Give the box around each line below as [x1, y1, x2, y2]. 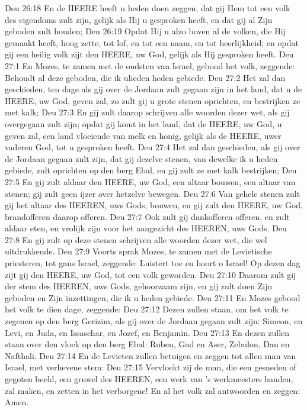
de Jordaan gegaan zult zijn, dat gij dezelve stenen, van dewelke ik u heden [5, 152, 278, 164]
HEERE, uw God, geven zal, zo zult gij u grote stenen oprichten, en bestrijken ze [5, 94, 300, 106]
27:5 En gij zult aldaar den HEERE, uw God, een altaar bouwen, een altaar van [5, 175, 296, 188]
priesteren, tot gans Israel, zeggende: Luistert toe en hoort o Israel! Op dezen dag [5, 257, 300, 269]
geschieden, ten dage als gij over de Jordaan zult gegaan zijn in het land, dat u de [5, 83, 302, 95]
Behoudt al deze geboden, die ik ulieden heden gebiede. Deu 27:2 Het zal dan [5, 71, 286, 83]
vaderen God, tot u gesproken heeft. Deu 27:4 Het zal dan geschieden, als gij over [5, 141, 300, 153]
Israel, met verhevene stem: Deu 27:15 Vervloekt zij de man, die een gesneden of [5, 361, 296, 373]
